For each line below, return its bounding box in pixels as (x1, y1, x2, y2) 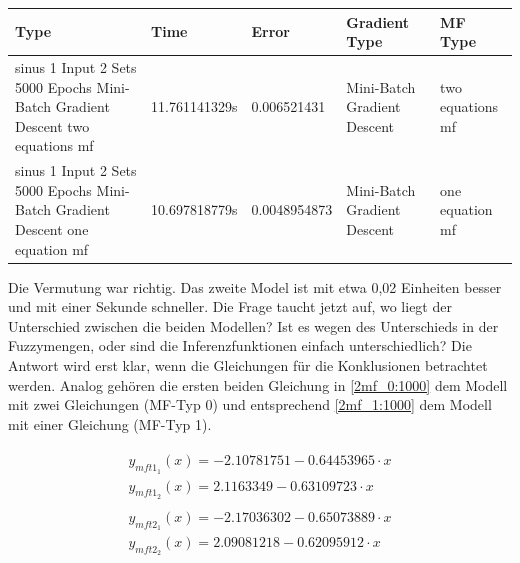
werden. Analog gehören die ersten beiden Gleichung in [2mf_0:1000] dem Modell (8, 374, 508, 395)
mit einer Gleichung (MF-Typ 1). (8, 413, 212, 434)
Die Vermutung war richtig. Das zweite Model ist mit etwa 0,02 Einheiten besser (8, 276, 502, 297)
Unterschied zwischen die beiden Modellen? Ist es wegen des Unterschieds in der (8, 315, 499, 336)
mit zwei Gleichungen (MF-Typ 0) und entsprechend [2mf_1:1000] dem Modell (8, 394, 492, 415)
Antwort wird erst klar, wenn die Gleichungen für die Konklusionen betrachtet (8, 355, 488, 375)
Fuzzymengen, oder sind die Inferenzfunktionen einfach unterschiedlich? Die (8, 335, 472, 356)
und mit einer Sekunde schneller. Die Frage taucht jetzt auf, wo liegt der (8, 296, 452, 317)
